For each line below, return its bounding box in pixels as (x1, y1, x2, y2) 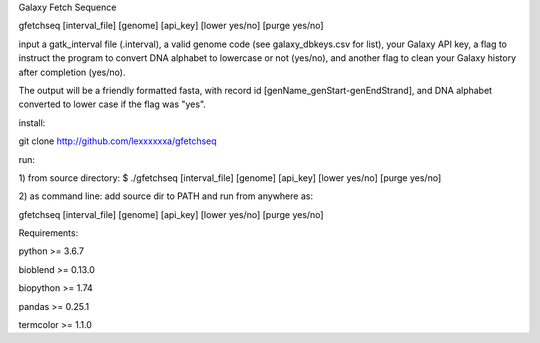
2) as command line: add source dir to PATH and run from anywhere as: (18, 190, 314, 202)
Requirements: (18, 227, 79, 239)
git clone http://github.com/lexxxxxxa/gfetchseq (18, 135, 217, 147)
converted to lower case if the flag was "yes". (18, 98, 207, 110)
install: (18, 116, 46, 129)
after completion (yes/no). (18, 66, 126, 78)
